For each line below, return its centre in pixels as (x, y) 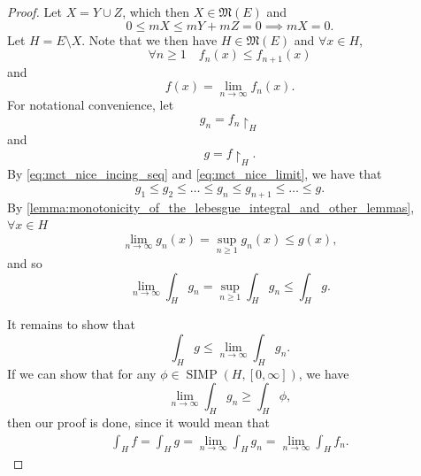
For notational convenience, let (91, 105)
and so (25, 263)
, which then (156, 12)
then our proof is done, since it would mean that (138, 422)
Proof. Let (34, 12)
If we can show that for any (82, 373)
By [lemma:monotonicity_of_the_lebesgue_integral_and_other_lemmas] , (211, 207)
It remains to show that (71, 324)
